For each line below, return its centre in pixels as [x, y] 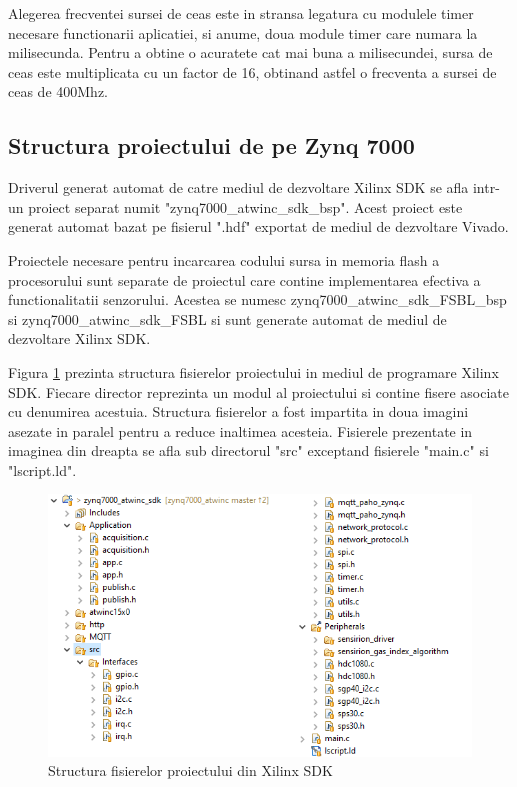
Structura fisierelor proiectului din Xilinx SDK [190, 770]
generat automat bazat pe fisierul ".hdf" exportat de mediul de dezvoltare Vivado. [258, 226]
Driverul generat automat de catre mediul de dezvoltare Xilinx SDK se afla [238, 187]
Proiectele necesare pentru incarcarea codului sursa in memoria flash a [224, 259]
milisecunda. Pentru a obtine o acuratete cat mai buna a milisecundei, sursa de [250, 52]
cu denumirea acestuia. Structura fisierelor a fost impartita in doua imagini [238, 411]
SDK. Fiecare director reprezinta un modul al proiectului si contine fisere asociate [259, 391]
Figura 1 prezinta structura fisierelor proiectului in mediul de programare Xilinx [253, 371]
